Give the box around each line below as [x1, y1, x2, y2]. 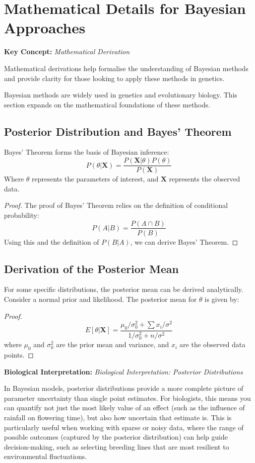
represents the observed [169, 174, 240, 184]
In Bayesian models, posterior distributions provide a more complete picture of [4, 383, 244, 393]
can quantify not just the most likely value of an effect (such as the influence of [4, 402, 245, 413]
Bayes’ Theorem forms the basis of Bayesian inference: [4, 147, 169, 157]
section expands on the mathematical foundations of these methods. [4, 99, 210, 109]
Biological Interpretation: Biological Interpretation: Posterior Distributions [4, 366, 243, 376]
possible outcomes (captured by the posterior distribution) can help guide [4, 432, 228, 442]
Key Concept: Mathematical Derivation [4, 46, 130, 57]
